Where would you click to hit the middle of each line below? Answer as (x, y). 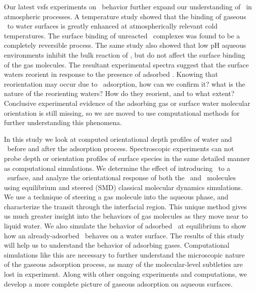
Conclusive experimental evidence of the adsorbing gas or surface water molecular (127, 103)
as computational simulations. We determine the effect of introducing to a (117, 168)
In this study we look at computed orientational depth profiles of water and (118, 139)
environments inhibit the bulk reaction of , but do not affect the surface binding (125, 54)
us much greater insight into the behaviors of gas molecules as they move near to (126, 216)
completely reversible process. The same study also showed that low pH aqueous (125, 45)
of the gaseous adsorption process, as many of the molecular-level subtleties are (123, 264)
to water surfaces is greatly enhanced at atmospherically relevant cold (112, 26)
